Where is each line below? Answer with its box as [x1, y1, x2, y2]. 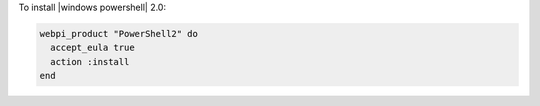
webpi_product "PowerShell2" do [39, 28, 199, 39]
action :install [50, 56, 130, 67]
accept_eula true [50, 42, 135, 54]
